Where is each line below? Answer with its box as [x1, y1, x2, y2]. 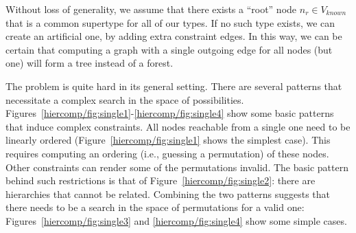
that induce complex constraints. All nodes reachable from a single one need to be [5, 119, 351, 133]
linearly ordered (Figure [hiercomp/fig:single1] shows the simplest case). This [5, 133, 331, 147]
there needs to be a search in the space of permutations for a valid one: [5, 200, 305, 214]
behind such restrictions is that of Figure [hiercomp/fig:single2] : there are [5, 173, 316, 188]
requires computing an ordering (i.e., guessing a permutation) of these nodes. [5, 146, 329, 160]
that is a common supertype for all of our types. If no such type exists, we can [5, 15, 335, 30]
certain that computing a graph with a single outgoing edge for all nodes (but [5, 42, 333, 56]
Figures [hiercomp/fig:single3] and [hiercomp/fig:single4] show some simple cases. [5, 213, 347, 228]
